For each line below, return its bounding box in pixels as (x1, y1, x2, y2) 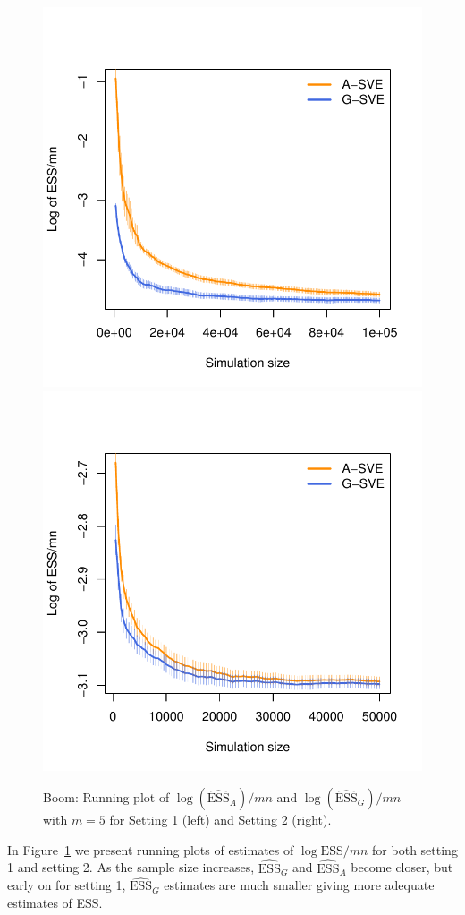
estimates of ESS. (7, 894, 103, 911)
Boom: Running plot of (43, 788, 170, 807)
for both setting (372, 840, 458, 859)
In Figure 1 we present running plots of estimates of (7, 840, 294, 859)
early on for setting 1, (7, 876, 126, 894)
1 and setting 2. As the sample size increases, (7, 858, 255, 877)
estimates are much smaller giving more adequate (164, 876, 435, 894)
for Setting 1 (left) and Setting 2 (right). (109, 810, 332, 829)
